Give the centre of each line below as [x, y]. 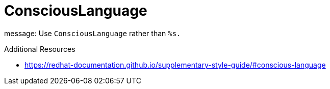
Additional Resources [40, 49]
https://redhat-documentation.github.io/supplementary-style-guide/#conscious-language [175, 65]
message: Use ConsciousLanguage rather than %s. [93, 33]
